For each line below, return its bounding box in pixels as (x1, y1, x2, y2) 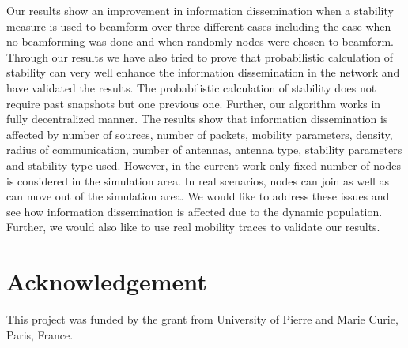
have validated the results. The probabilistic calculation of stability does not (6, 79, 376, 95)
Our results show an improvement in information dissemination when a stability (6, 2, 394, 18)
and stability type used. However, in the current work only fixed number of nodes (6, 156, 401, 173)
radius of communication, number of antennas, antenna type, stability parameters (6, 141, 402, 158)
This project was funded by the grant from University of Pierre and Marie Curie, (6, 311, 399, 327)
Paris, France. (6, 326, 74, 342)
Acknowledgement (6, 265, 207, 297)
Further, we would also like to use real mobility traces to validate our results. (6, 219, 380, 235)
